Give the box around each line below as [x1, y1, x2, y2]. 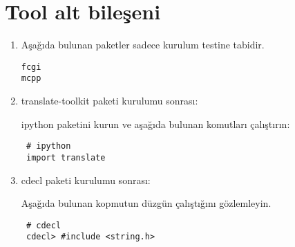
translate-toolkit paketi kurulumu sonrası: [21, 93, 198, 108]
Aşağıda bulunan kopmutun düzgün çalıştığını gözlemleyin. [21, 196, 272, 210]
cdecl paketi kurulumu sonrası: [21, 172, 151, 187]
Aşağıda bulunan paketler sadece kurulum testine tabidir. [21, 37, 265, 52]
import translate [26, 152, 106, 163]
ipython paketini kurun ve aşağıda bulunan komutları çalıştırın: [21, 116, 290, 131]
